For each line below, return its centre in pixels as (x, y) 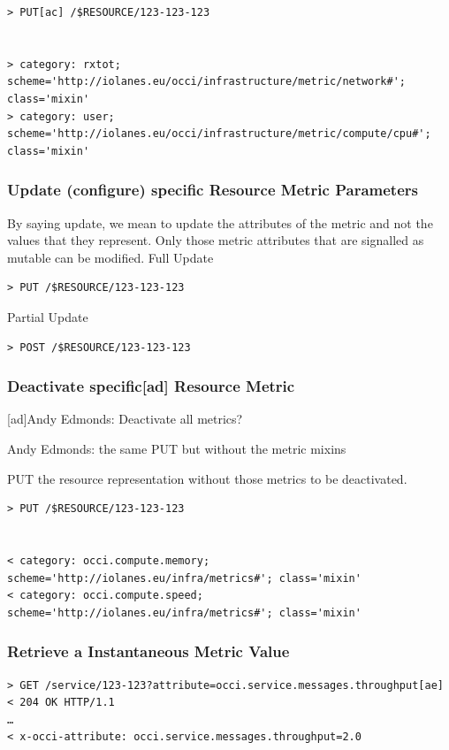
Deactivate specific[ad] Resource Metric (151, 386)
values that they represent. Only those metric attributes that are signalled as (216, 240)
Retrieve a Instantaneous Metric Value (148, 651)
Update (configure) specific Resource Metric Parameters (213, 190)
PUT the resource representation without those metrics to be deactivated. (207, 478)
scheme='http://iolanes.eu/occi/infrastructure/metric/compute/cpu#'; (219, 134)
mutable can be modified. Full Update (110, 257)
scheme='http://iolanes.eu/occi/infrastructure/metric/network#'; (207, 82)
